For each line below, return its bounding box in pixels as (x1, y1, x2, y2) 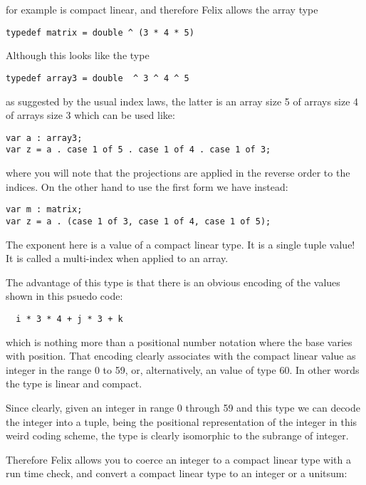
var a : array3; (6, 132, 83, 143)
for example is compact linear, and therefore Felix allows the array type (6, 2, 318, 16)
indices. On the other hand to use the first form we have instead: (6, 179, 288, 194)
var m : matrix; (6, 204, 83, 215)
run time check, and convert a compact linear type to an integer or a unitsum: (6, 466, 347, 481)
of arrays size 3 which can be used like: (6, 108, 175, 122)
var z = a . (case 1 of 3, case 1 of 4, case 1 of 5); (6, 216, 271, 226)
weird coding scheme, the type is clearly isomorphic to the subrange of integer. (6, 428, 349, 443)
